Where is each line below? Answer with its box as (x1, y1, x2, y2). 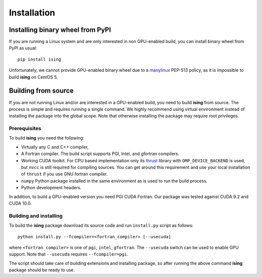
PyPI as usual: (9, 45, 37, 51)
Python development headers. (21, 185, 82, 191)
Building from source (9, 87, 74, 95)
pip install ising (17, 56, 62, 62)
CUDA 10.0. (9, 200, 32, 206)
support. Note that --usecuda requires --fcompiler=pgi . (9, 251, 129, 257)
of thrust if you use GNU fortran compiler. (21, 171, 108, 177)
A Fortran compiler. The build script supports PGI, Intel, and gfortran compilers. (21, 151, 180, 157)
